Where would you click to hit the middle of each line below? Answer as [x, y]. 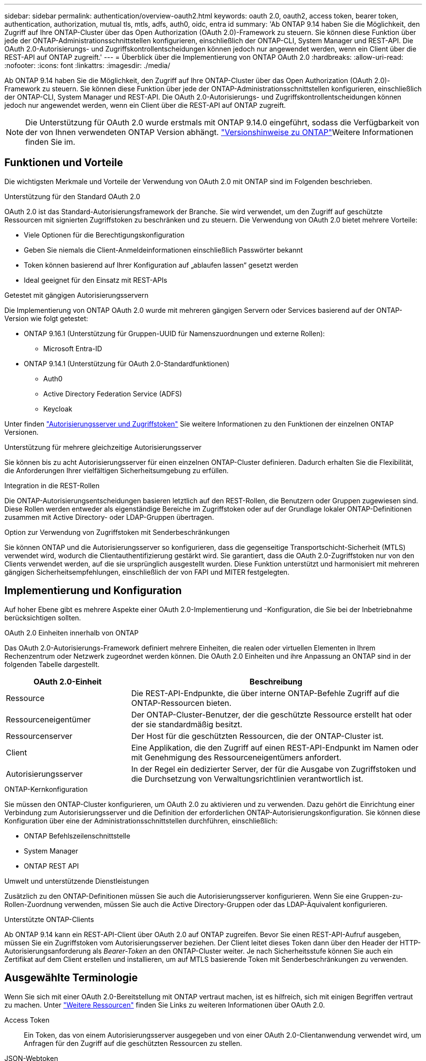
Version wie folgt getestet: [46, 318]
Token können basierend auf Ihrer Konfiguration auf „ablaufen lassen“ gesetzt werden [161, 265]
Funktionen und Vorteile [64, 163]
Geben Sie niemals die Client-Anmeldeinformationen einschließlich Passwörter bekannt [163, 250]
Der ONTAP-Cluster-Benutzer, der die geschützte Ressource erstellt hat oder [272, 714]
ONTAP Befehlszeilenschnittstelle [77, 836]
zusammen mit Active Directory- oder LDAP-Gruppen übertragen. [109, 517]
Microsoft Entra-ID [73, 348]
